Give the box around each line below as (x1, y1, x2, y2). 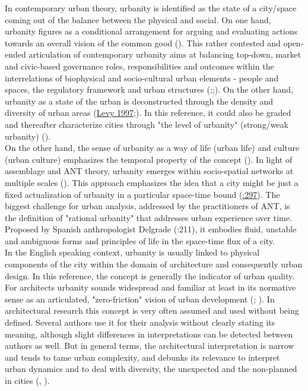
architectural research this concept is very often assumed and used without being (5, 304, 299, 317)
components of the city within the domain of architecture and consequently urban (5, 258, 303, 270)
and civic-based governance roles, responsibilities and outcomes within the (5, 59, 274, 72)
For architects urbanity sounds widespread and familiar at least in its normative (5, 281, 296, 294)
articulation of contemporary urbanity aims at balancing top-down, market (28, 48, 301, 61)
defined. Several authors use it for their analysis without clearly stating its (5, 316, 275, 329)
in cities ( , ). (5, 374, 50, 386)
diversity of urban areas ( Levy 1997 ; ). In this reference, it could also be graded (5, 106, 291, 119)
